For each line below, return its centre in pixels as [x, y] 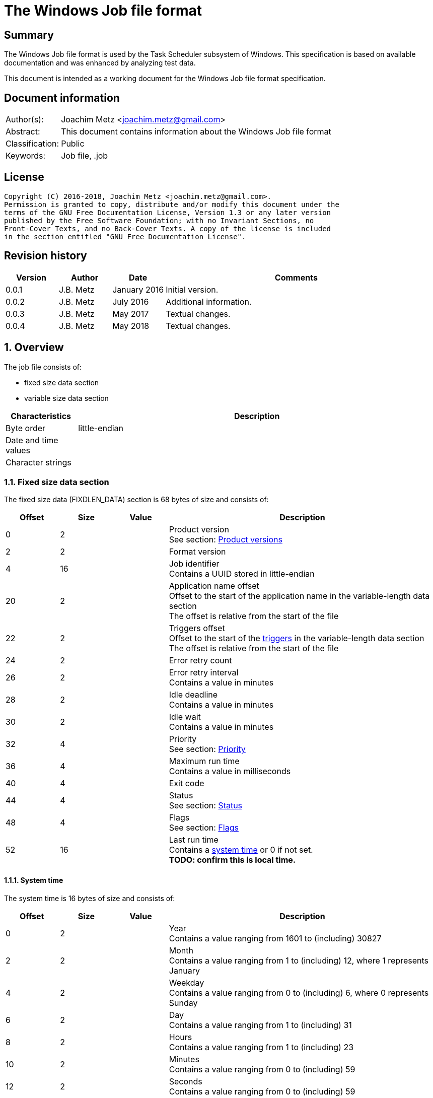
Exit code [187, 783]
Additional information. [209, 301]
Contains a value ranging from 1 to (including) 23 [261, 1047]
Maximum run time [204, 761]
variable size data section [66, 398]
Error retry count [200, 661]
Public [73, 144]
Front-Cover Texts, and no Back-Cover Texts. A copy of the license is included [168, 228]
